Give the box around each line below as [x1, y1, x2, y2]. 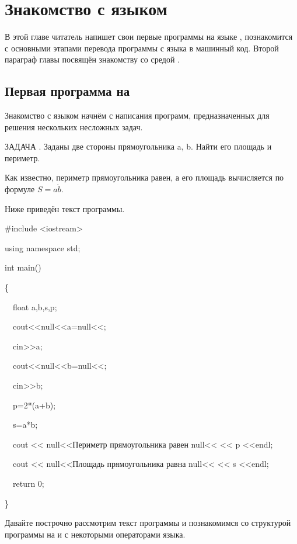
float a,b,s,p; [12, 300, 57, 313]
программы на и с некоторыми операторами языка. [5, 528, 186, 540]
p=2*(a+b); [12, 399, 56, 411]
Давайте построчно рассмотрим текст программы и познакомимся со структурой [5, 517, 291, 529]
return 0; [12, 477, 44, 489]
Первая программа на [5, 82, 130, 100]
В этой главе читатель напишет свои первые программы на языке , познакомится [5, 30, 293, 43]
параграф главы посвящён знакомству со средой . [5, 53, 180, 65]
